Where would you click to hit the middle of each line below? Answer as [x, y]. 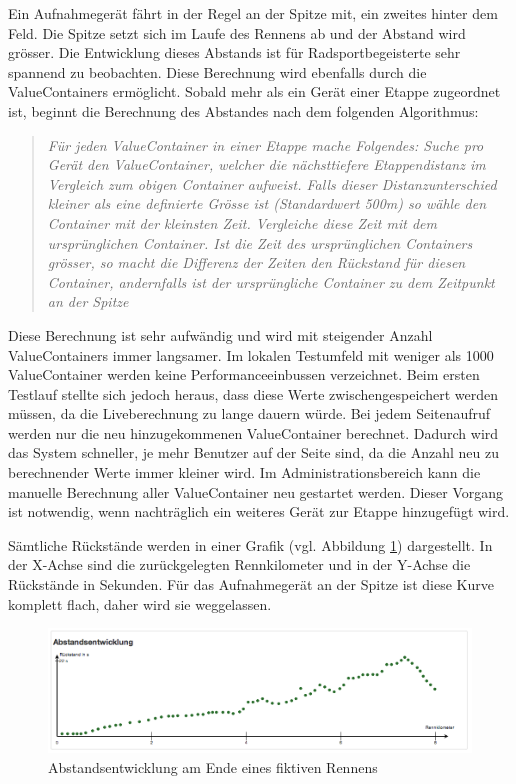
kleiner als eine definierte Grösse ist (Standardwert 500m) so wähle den [267, 203]
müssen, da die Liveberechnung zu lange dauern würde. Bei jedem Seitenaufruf [249, 413]
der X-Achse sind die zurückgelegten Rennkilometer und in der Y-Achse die [239, 564]
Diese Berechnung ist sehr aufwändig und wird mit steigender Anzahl [220, 334]
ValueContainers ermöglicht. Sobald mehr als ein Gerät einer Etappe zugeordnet [254, 91]
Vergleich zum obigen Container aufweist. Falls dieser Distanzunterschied [272, 183]
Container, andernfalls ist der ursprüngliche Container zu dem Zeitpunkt [271, 281]
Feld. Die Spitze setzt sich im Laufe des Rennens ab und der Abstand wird [237, 32]
